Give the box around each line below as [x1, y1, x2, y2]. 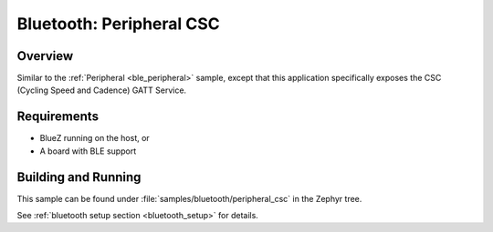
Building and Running [16, 169, 142, 185]
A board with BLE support [39, 146, 137, 156]
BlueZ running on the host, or [39, 133, 150, 144]
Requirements [16, 109, 100, 125]
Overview [16, 48, 74, 64]
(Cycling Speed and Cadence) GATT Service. [16, 85, 187, 96]
